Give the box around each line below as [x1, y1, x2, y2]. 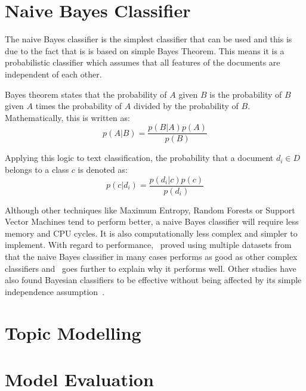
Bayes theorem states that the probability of [5, 88, 167, 100]
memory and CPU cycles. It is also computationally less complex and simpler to [5, 226, 298, 239]
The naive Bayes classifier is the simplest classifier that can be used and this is [5, 33, 292, 45]
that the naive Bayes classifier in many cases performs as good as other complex [5, 250, 298, 262]
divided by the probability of [133, 100, 239, 112]
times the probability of [35, 100, 122, 112]
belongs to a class [5, 163, 69, 175]
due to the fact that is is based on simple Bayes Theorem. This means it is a [5, 44, 285, 57]
